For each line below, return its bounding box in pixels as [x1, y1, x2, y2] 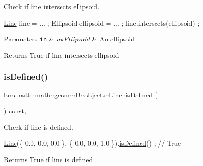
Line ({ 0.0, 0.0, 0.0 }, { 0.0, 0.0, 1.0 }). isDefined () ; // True [4, 138, 181, 148]
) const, [4, 106, 26, 116]
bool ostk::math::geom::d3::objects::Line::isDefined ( [4, 89, 158, 99]
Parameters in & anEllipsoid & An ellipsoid [4, 34, 135, 44]
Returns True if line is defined [4, 154, 93, 165]
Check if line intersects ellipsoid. [4, 1, 100, 11]
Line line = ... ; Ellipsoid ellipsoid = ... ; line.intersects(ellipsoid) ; [4, 17, 200, 28]
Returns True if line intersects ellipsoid [4, 50, 119, 60]
